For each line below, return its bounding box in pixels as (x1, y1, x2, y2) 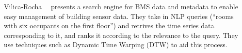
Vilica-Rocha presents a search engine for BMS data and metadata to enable (4, 1, 238, 11)
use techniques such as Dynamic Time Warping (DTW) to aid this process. (4, 39, 227, 50)
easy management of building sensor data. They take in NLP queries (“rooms (4, 11, 234, 21)
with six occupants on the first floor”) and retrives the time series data (4, 20, 214, 31)
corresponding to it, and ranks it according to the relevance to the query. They (4, 30, 239, 40)
